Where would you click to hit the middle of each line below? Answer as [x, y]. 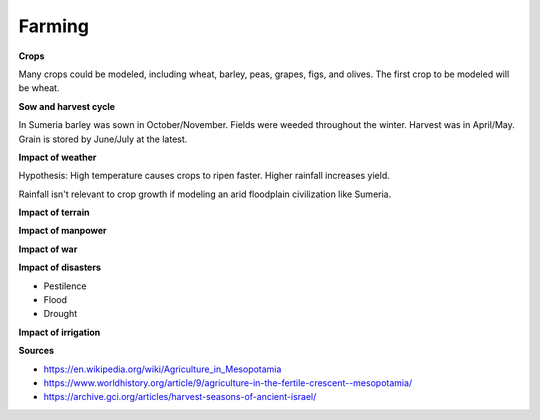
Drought [60, 314]
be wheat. [39, 88]
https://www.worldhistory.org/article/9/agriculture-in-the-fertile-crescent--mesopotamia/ [228, 382]
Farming [54, 26]
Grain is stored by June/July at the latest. [103, 139]
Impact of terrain [54, 212]
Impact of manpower [62, 231]
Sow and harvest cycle [66, 106]
